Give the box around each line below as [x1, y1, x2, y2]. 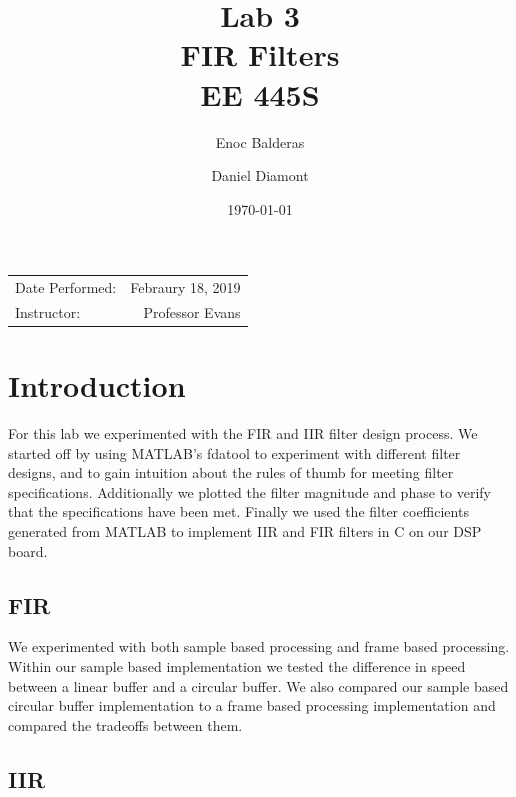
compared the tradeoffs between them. [8, 714, 243, 735]
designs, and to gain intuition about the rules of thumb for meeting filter [8, 462, 454, 483]
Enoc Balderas [215, 131, 305, 152]
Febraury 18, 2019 [130, 277, 241, 298]
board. [8, 540, 48, 561]
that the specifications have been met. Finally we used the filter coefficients [8, 501, 469, 522]
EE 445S [200, 73, 320, 114]
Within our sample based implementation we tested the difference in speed [8, 656, 466, 677]
